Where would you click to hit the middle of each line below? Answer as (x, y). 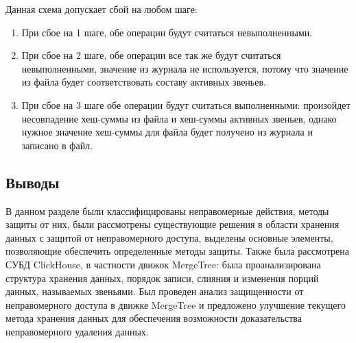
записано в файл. (57, 145)
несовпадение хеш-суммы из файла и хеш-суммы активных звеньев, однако (179, 118)
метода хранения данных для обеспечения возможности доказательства (154, 318)
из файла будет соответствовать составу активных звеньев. (144, 82)
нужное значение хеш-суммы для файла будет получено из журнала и (167, 132)
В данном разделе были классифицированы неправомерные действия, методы (167, 211)
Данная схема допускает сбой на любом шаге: (102, 9)
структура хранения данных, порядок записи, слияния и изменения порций (162, 278)
